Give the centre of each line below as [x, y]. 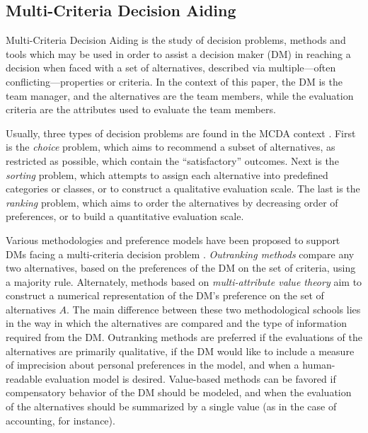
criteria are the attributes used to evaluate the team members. [141, 109]
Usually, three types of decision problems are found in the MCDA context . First [181, 133]
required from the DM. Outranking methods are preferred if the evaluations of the [184, 337]
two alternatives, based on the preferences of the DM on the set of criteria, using [181, 268]
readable [24, 378]
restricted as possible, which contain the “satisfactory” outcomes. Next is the [172, 160]
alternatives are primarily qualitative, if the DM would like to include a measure [180, 351]
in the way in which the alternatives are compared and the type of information [177, 323]
